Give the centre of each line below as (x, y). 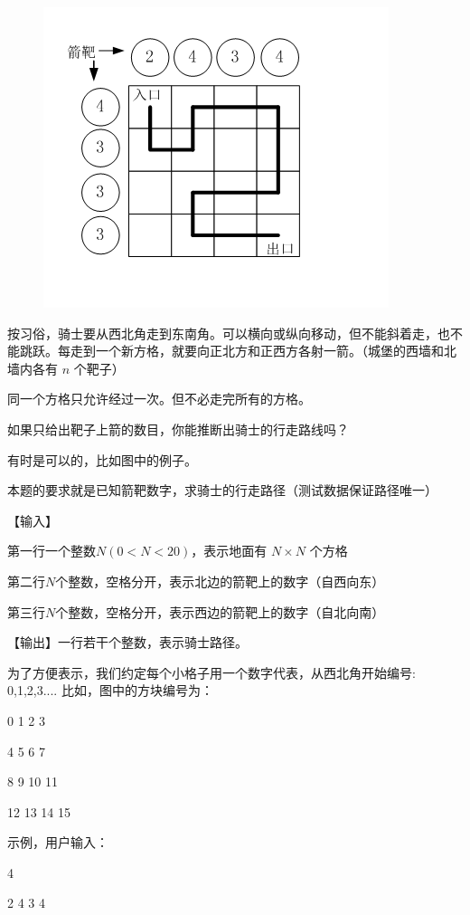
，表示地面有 (229, 551)
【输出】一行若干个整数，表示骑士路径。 (127, 642)
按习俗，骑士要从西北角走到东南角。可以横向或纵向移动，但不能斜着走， (222, 333)
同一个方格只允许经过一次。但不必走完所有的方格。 (159, 399)
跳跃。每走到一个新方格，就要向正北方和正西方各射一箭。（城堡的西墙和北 (238, 351)
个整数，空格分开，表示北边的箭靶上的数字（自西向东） (220, 581)
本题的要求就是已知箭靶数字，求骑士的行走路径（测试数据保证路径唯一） (222, 490)
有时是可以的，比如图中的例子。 (102, 459)
